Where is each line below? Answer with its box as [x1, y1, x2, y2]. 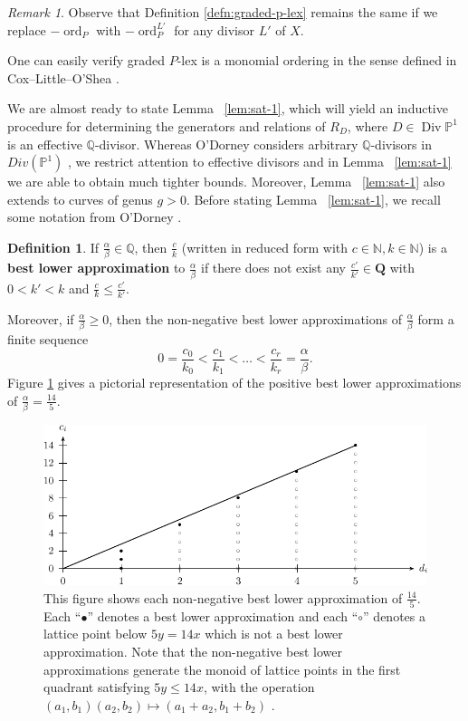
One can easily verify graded [7, 51, 165, 70]
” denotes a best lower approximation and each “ [87, 606, 358, 625]
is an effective [7, 134, 82, 153]
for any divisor [174, 20, 255, 39]
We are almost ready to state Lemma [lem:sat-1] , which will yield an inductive [7, 99, 448, 118]
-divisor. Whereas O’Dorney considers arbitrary [94, 134, 358, 153]
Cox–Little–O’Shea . [7, 68, 119, 87]
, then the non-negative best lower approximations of [109, 309, 402, 328]
